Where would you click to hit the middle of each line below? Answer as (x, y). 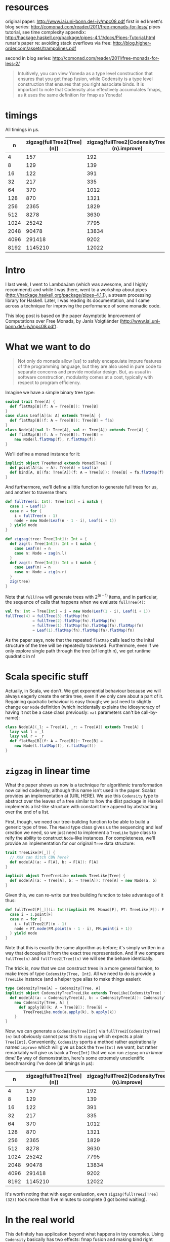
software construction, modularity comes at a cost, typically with (85, 377)
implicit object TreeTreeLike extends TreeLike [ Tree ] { (65, 876)
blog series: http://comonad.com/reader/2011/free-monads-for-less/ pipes (83, 26)
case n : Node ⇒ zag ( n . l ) (40, 553)
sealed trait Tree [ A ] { (30, 402)
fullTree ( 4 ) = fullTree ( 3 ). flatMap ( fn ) (47, 616)
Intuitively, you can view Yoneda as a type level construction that (85, 73)
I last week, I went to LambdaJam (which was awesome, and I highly (77, 284)
